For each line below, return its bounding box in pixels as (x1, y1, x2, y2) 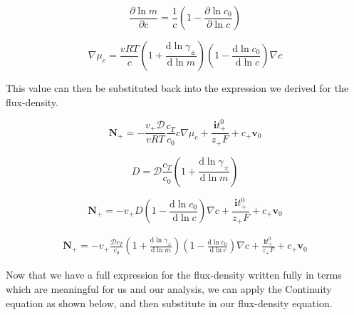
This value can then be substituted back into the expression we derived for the (6, 81, 349, 95)
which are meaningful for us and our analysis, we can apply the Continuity (6, 281, 332, 296)
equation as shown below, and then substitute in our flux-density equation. (6, 295, 333, 310)
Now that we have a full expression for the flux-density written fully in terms (6, 267, 342, 282)
